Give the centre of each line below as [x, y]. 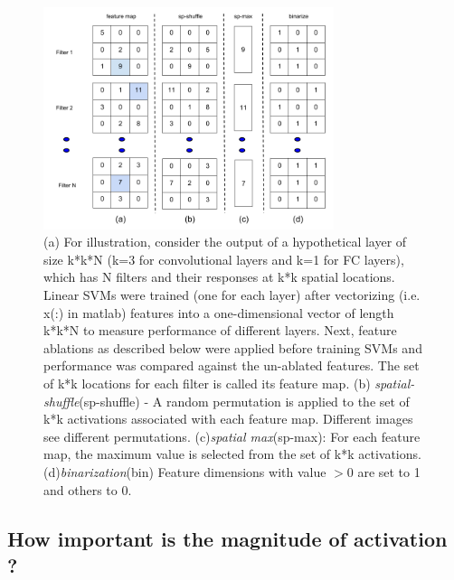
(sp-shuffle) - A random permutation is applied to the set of [244, 401]
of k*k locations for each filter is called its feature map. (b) [207, 383]
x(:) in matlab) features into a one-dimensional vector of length [219, 312]
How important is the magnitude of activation [227, 538]
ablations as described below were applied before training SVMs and [233, 347]
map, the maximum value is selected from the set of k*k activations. [232, 454]
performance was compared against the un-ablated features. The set [232, 365]
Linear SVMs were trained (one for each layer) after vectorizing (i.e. [232, 295]
